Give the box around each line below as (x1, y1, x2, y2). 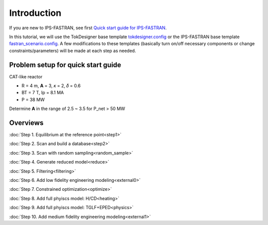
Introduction (9, 7, 62, 18)
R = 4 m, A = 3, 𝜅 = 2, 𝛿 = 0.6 (21, 83, 81, 89)
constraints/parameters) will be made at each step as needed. (9, 48, 136, 54)
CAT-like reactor (9, 73, 43, 79)
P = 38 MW (21, 97, 45, 103)
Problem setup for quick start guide (9, 60, 122, 69)
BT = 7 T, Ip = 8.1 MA (21, 90, 64, 96)
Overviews (9, 119, 44, 127)
